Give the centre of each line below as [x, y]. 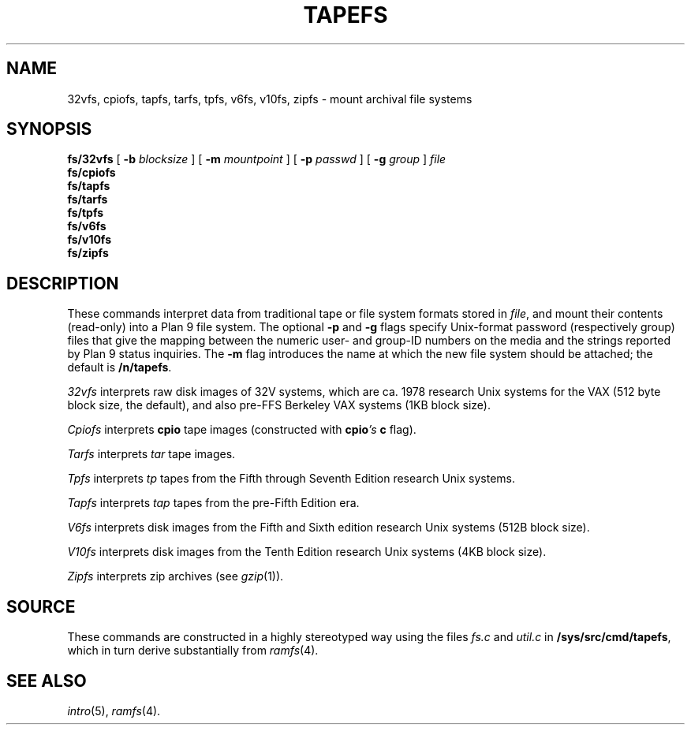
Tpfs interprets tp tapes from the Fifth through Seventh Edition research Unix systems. [291, 479]
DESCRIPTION [63, 283]
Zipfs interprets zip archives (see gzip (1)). [176, 576]
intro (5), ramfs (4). [114, 710]
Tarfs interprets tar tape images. [151, 454]
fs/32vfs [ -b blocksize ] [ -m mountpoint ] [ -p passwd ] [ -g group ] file [257, 159]
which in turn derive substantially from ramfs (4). [193, 651]
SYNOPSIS [49, 129]
